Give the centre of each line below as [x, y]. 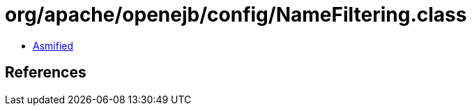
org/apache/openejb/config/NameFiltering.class [236, 15]
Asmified [53, 45]
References [46, 73]
